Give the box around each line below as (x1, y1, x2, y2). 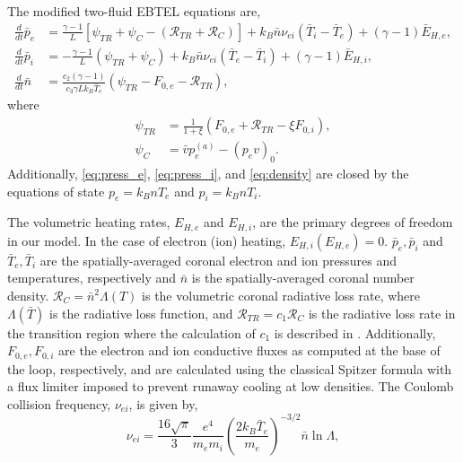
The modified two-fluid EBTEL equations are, (7, 2, 261, 21)
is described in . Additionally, (274, 323, 436, 342)
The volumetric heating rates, (7, 213, 170, 231)
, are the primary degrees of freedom (252, 213, 453, 231)
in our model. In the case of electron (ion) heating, (7, 231, 286, 249)
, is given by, (128, 394, 198, 413)
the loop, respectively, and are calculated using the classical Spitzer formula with (7, 359, 452, 378)
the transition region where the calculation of (7, 323, 256, 342)
